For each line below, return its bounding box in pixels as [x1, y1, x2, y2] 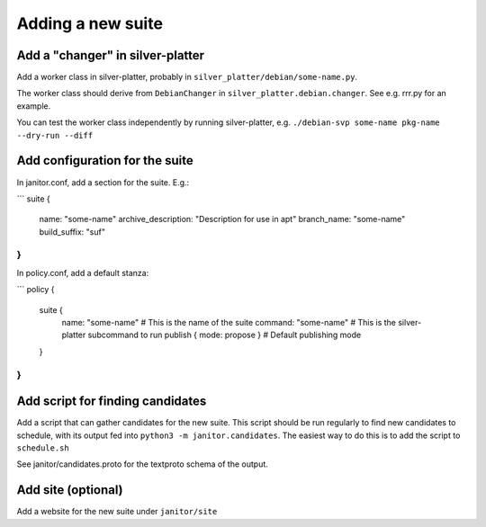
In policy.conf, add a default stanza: [16, 267, 149, 278]
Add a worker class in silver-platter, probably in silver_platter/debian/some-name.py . [16, 72, 358, 83]
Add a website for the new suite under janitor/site [16, 506, 218, 517]
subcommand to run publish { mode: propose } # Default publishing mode [87, 329, 362, 341]
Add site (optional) [16, 482, 123, 498]
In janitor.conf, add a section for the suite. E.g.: [16, 176, 190, 188]
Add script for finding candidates [16, 394, 207, 409]
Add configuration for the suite [16, 153, 193, 168]
